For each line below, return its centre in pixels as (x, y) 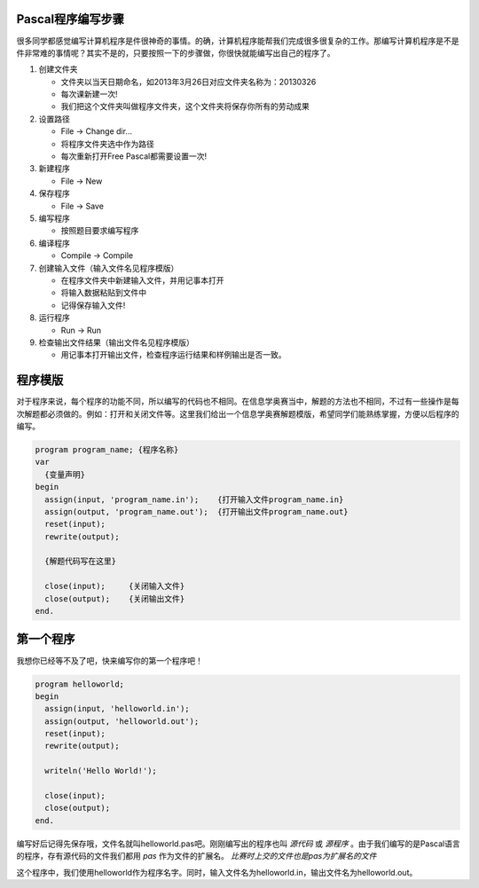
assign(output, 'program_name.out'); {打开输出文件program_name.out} (197, 511)
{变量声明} (65, 474)
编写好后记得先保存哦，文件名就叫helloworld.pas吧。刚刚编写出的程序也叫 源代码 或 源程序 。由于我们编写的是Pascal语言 (238, 844)
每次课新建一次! (90, 94)
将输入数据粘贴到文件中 (103, 293)
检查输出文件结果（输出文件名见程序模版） (116, 342)
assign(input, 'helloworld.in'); (117, 709)
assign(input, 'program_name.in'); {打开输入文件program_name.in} (194, 499)
